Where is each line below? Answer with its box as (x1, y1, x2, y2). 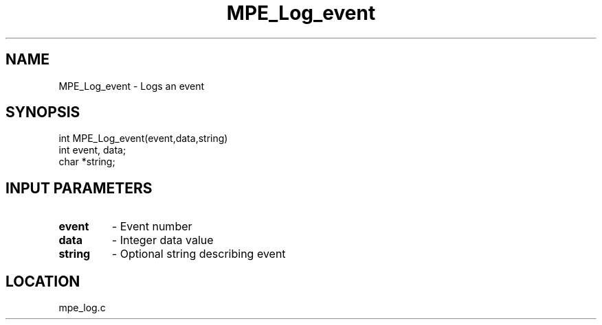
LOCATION (5, 272, 80, 290)
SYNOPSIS (5, 104, 80, 121)
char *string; (58, 156, 115, 168)
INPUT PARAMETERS (5, 179, 153, 197)
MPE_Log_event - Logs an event (58, 80, 205, 92)
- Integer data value (111, 233, 214, 248)
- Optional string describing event (111, 247, 286, 261)
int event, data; (58, 144, 126, 156)
